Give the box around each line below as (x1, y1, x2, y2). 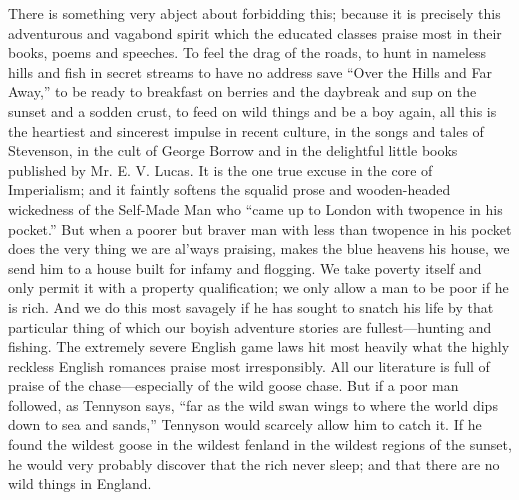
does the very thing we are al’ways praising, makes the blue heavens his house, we (8, 238, 510, 259)
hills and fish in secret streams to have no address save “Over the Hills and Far (8, 61, 493, 82)
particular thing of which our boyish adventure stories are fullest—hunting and (8, 316, 492, 337)
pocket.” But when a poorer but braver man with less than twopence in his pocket (8, 218, 512, 239)
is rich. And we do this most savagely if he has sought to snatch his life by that (8, 296, 494, 317)
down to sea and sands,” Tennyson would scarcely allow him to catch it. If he (8, 414, 482, 435)
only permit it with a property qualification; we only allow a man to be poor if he (8, 277, 509, 298)
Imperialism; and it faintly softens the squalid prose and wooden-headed (8, 179, 451, 200)
